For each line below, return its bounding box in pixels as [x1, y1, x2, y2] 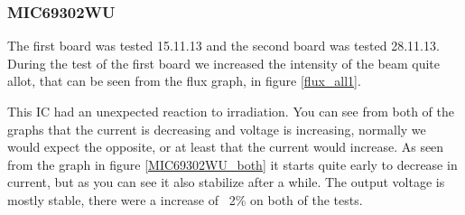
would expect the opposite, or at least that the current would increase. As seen [7, 137, 444, 156]
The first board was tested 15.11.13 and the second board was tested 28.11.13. [7, 36, 440, 55]
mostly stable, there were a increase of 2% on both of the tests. [7, 190, 363, 209]
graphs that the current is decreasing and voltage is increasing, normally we [7, 119, 426, 138]
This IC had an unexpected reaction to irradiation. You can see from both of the [7, 102, 455, 120]
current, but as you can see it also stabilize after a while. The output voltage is [7, 173, 445, 192]
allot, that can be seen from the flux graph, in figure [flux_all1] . [7, 71, 361, 90]
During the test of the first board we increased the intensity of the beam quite [7, 53, 440, 72]
